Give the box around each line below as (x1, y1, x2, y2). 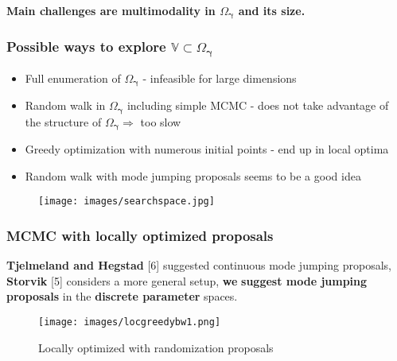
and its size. (238, 2, 306, 18)
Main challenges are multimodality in (6, 2, 216, 18)
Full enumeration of (25, 69, 121, 86)
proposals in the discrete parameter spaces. (6, 288, 238, 305)
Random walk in (25, 97, 106, 114)
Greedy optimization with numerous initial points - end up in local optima (25, 141, 389, 157)
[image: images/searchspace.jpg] (38, 196, 215, 208)
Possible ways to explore (6, 37, 166, 56)
